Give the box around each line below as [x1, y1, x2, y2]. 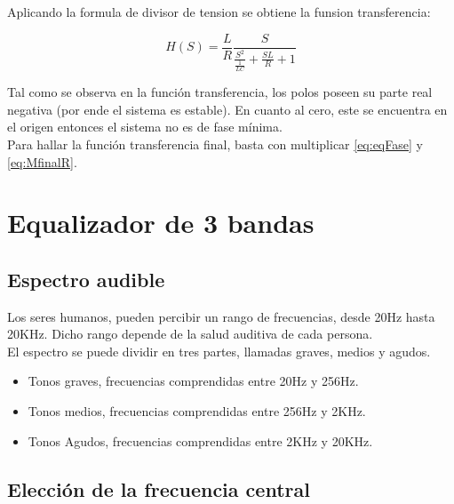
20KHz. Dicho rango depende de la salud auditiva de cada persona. [7, 324, 373, 343]
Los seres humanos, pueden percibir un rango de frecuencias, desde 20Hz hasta [7, 307, 435, 325]
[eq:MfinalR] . [7, 152, 77, 171]
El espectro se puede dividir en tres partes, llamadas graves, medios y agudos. [7, 341, 431, 360]
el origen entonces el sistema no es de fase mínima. [7, 117, 283, 136]
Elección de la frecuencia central [7, 475, 310, 502]
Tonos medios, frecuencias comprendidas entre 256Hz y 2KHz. [28, 402, 366, 420]
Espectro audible [7, 265, 165, 292]
